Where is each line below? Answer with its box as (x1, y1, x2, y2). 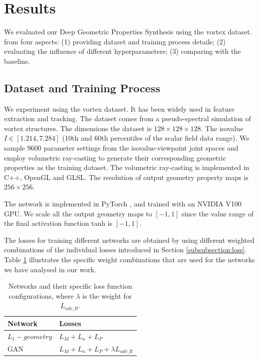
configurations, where (8, 290, 74, 301)
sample (4, 143, 25, 153)
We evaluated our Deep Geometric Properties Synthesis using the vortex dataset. (4, 26, 252, 37)
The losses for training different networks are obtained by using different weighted (4, 234, 255, 245)
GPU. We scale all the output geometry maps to (4, 208, 152, 218)
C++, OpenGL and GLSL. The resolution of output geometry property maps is (4, 172, 249, 182)
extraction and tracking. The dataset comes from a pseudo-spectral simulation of (4, 113, 251, 124)
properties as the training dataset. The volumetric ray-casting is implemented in (4, 162, 250, 173)
